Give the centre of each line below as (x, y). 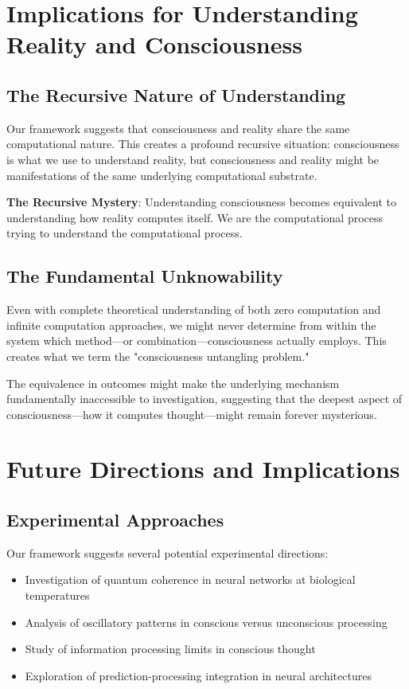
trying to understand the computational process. (125, 233)
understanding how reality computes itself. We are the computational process (195, 217)
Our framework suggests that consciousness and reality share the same (178, 128)
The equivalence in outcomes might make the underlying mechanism (173, 383)
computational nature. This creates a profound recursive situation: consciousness (203, 144)
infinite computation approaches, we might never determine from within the (191, 325)
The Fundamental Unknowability (145, 276)
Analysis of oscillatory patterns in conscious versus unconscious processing (206, 622)
